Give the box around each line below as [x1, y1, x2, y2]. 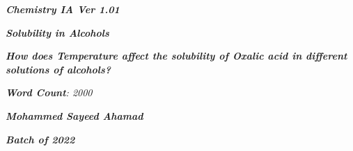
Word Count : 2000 [6, 85, 93, 100]
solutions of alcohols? [6, 62, 111, 76]
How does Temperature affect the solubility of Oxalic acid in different [6, 48, 347, 63]
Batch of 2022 [6, 132, 75, 146]
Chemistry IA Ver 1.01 [6, 2, 120, 16]
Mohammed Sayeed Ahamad [6, 108, 143, 123]
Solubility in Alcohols [6, 25, 109, 39]
